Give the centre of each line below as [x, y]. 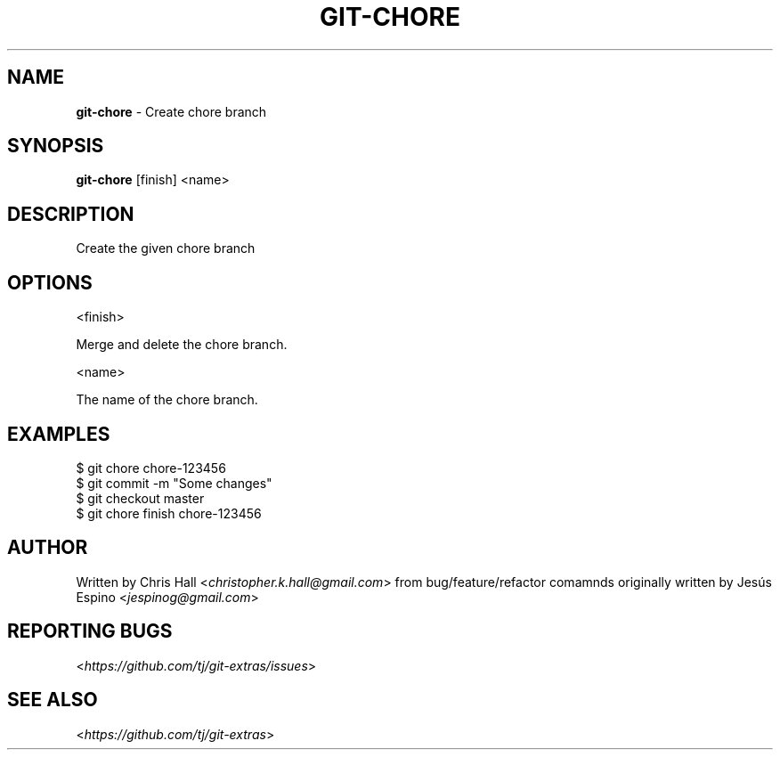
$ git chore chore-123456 [151, 468]
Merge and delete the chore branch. [182, 345]
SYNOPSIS [56, 146]
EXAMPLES [59, 434]
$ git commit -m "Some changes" [174, 483]
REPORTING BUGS [90, 631]
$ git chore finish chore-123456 [169, 513]
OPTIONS [50, 282]
